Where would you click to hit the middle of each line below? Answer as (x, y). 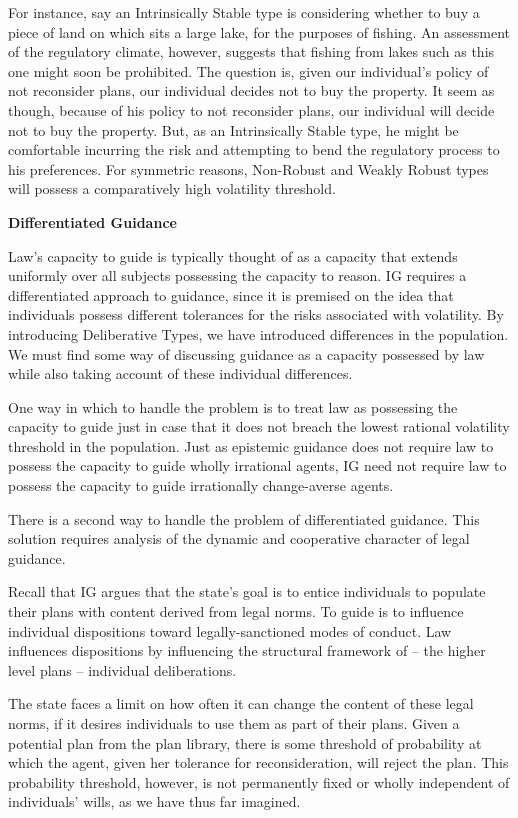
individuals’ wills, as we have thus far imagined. (154, 801)
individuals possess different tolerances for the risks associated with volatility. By (256, 314)
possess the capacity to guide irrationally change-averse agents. (201, 485)
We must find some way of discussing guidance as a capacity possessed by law (246, 353)
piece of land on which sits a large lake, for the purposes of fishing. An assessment (259, 31)
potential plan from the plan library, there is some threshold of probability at (245, 742)
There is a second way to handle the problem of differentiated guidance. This (244, 518)
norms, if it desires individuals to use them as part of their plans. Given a (234, 723)
